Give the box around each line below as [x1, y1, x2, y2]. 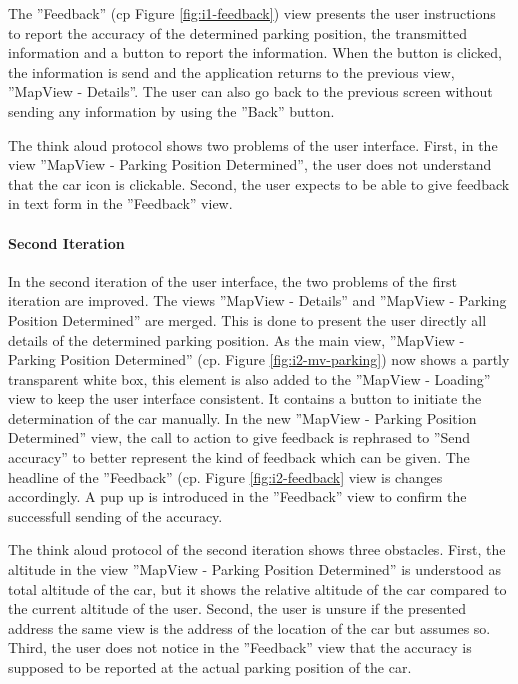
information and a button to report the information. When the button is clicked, [8, 42, 502, 63]
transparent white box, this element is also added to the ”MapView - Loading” [8, 368, 491, 389]
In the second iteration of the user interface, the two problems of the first [8, 270, 457, 291]
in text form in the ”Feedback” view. [8, 193, 233, 214]
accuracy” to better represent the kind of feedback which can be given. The [8, 447, 470, 468]
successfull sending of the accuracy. [8, 505, 223, 526]
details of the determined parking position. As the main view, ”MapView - [8, 329, 465, 350]
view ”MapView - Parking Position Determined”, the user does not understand [8, 154, 492, 175]
